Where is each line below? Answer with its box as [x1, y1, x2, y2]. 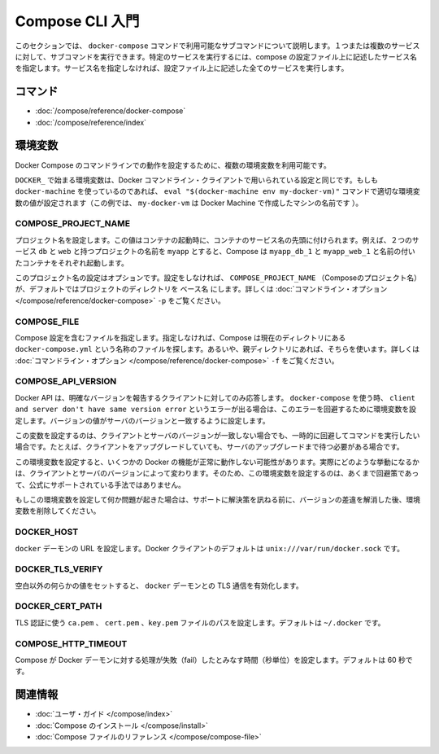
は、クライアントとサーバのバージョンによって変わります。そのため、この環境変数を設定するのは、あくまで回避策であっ [15, 468, 419, 478]
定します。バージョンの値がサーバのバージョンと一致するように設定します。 [15, 415, 270, 425]
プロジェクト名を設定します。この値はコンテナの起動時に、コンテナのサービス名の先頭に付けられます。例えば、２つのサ [15, 235, 419, 244]
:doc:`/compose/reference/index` [35, 117, 146, 127]
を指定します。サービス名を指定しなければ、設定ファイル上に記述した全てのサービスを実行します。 [15, 64, 349, 73]
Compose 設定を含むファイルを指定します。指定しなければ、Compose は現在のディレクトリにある [15, 332, 346, 342]
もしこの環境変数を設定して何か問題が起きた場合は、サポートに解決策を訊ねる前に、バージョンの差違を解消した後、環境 [15, 494, 420, 504]
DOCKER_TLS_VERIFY [15, 563, 103, 575]
